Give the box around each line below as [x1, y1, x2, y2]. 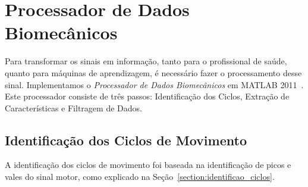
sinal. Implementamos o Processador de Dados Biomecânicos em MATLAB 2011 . [5, 78, 304, 91]
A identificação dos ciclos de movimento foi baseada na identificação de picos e [5, 158, 291, 171]
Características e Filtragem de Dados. [5, 101, 142, 114]
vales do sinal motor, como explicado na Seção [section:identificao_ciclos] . [5, 170, 275, 183]
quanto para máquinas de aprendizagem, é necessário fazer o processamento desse [5, 66, 302, 79]
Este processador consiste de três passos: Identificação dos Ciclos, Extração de [5, 90, 290, 102]
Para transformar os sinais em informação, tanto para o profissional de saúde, [5, 55, 287, 67]
